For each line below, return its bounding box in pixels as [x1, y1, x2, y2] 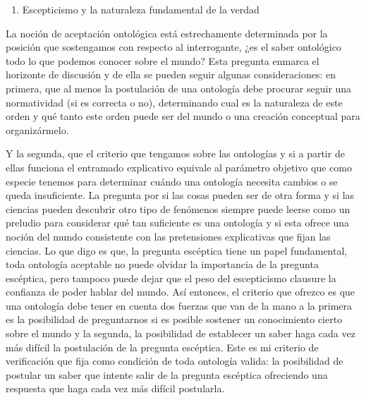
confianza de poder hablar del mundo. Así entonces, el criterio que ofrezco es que [6, 284, 355, 299]
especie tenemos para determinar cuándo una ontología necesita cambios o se [6, 174, 338, 188]
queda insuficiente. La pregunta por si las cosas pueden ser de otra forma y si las [6, 188, 355, 202]
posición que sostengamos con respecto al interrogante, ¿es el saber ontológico [6, 40, 341, 54]
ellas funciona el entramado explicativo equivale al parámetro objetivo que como [6, 159, 352, 174]
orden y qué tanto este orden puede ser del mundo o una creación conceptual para [6, 109, 360, 123]
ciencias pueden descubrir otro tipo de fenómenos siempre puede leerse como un [6, 201, 350, 216]
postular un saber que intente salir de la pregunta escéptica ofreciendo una [6, 367, 328, 382]
